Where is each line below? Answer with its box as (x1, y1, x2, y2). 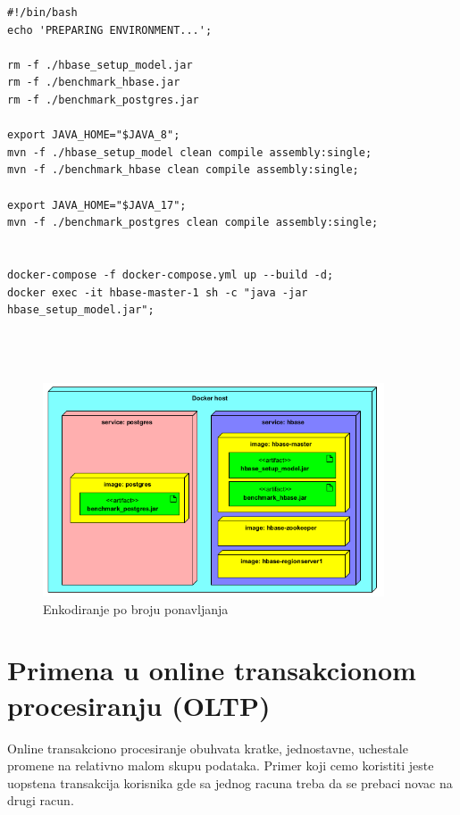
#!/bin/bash (7, 6, 78, 19)
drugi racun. (7, 791, 74, 810)
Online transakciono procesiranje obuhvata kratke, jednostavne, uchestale (7, 738, 408, 757)
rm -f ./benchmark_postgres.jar (7, 93, 199, 106)
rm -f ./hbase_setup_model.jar (7, 58, 193, 71)
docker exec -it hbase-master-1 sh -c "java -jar (7, 286, 308, 299)
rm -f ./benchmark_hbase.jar (7, 76, 180, 89)
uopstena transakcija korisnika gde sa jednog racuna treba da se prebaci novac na (7, 773, 453, 792)
